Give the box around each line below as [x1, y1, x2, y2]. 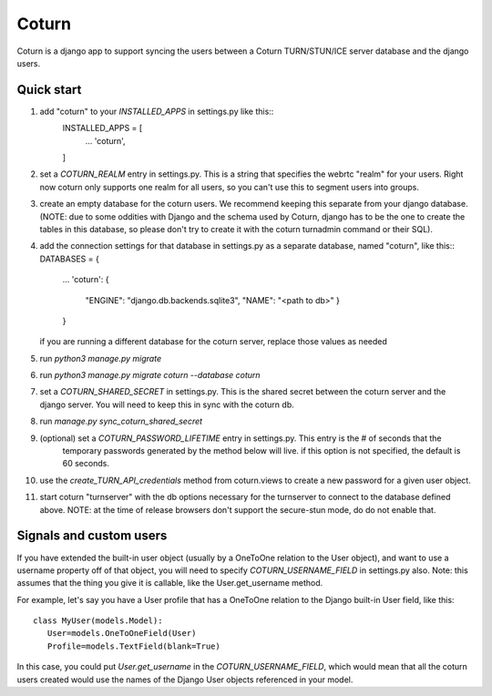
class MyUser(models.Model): [33, 616, 163, 626]
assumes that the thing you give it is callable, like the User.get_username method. [16, 578, 323, 589]
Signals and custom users [16, 528, 168, 544]
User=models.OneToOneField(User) [46, 629, 197, 639]
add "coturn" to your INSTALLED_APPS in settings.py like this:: [39, 106, 274, 117]
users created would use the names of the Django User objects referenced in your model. [16, 674, 354, 685]
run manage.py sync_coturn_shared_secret [39, 415, 203, 427]
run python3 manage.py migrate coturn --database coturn [39, 370, 261, 381]
